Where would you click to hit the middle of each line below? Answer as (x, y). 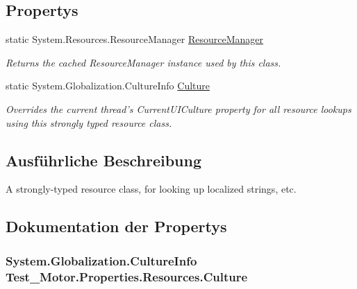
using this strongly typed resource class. (89, 122)
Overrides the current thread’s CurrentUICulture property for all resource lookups (178, 108)
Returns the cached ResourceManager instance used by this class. (143, 62)
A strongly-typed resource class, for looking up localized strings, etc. (151, 189)
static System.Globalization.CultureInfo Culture (108, 86)
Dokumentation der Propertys (116, 226)
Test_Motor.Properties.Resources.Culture (127, 276)
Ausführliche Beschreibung (103, 160)
